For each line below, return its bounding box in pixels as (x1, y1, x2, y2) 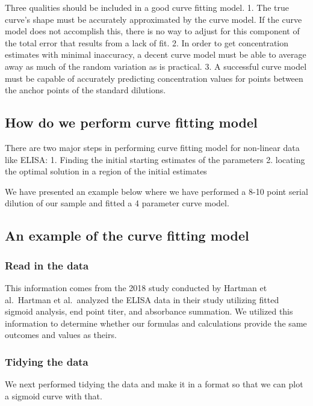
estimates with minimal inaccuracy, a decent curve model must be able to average (5, 48, 306, 61)
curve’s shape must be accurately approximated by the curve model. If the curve (5, 13, 302, 25)
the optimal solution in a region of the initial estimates (5, 165, 207, 177)
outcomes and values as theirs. (5, 328, 117, 341)
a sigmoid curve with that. (5, 389, 102, 402)
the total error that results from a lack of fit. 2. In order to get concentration (5, 36, 289, 49)
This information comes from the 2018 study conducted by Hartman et (5, 281, 267, 294)
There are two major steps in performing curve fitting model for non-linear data (5, 141, 300, 153)
